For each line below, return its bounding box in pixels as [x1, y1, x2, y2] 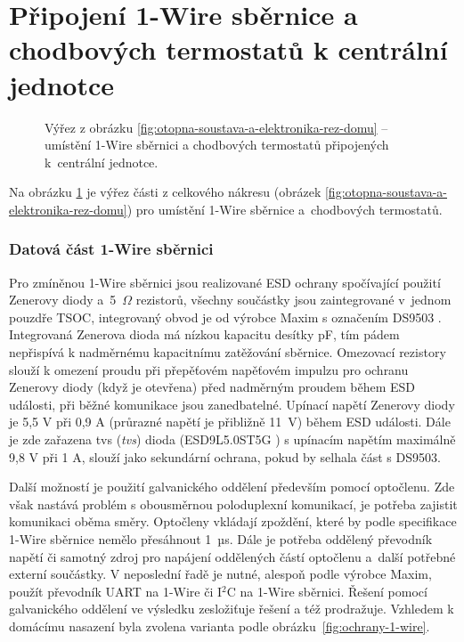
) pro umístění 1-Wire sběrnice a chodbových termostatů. [126, 199, 443, 218]
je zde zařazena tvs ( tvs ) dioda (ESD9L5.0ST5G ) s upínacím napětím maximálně [9, 430, 456, 449]
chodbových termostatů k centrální [9, 31, 448, 68]
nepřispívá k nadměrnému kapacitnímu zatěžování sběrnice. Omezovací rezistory [9, 343, 446, 362]
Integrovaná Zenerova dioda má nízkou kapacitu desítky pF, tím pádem [9, 325, 400, 344]
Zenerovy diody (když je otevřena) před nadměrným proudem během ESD [9, 378, 416, 396]
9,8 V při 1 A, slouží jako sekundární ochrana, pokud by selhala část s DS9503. [9, 447, 441, 466]
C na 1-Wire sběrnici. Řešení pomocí [226, 581, 427, 600]
